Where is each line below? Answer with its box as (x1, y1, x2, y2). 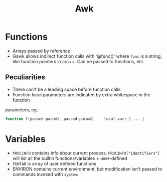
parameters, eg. (5, 106, 39, 113)
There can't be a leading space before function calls (12, 86, 121, 92)
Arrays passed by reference (12, 48, 70, 54)
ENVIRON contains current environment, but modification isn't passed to (12, 166, 162, 172)
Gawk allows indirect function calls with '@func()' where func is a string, (12, 53, 162, 59)
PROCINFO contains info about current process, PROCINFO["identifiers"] (12, 150, 160, 156)
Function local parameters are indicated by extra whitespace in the (12, 91, 150, 98)
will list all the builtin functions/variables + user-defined (12, 155, 127, 161)
